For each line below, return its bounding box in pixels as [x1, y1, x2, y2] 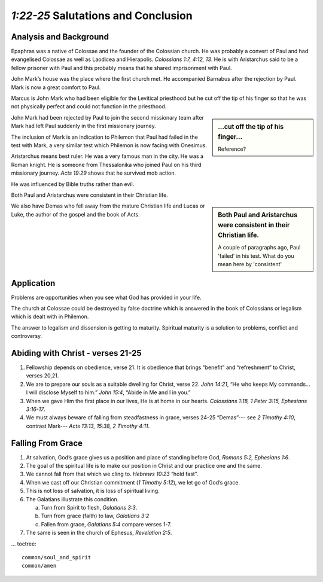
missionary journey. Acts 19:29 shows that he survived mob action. [11, 169, 176, 176]
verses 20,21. [26, 372, 59, 379]
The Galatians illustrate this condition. [26, 495, 119, 502]
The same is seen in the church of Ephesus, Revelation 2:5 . [26, 529, 172, 537]
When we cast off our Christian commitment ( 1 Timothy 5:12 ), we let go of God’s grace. [26, 479, 240, 486]
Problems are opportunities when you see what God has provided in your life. [11, 294, 202, 301]
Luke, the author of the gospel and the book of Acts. [11, 211, 140, 218]
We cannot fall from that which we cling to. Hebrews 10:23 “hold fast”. [26, 470, 199, 478]
